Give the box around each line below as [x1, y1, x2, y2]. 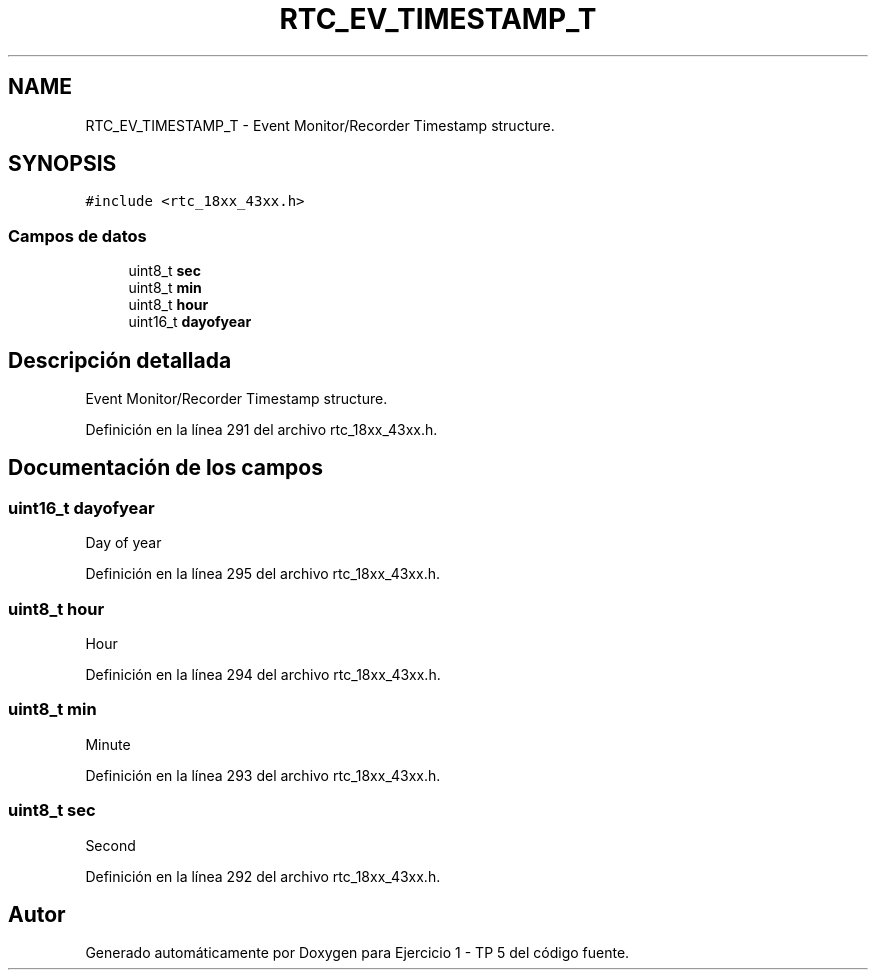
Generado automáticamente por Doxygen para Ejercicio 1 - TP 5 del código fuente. [85, 944, 630, 962]
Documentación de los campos [8, 455, 323, 481]
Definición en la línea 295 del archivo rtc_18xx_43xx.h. [85, 565, 440, 583]
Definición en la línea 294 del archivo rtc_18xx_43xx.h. [85, 666, 441, 683]
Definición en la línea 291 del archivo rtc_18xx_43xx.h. [85, 421, 438, 439]
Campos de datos [8, 225, 147, 246]
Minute [85, 735, 131, 753]
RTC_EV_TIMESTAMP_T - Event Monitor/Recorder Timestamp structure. [85, 116, 555, 134]
